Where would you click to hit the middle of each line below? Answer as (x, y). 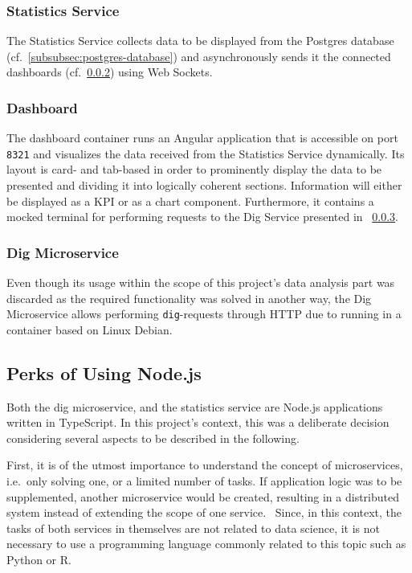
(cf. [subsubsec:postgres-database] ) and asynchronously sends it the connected (199, 56)
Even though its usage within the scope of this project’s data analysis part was (201, 282)
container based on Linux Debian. (90, 329)
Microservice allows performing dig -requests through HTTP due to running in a (204, 314)
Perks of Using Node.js (104, 372)
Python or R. (39, 560)
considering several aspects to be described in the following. (153, 438)
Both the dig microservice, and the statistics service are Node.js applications (195, 406)
